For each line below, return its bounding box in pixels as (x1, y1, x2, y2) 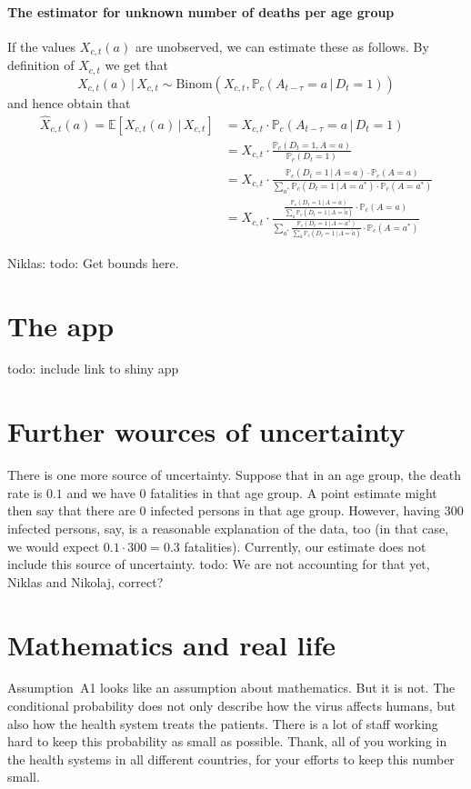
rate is (7, 483, 43, 502)
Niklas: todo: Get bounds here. (7, 253, 179, 272)
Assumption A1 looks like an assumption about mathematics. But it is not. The (7, 678, 456, 697)
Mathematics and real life (7, 625, 336, 663)
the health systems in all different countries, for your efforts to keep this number (7, 749, 455, 768)
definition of (7, 55, 75, 75)
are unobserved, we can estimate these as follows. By (135, 36, 429, 55)
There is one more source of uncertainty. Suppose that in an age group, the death (7, 465, 461, 484)
